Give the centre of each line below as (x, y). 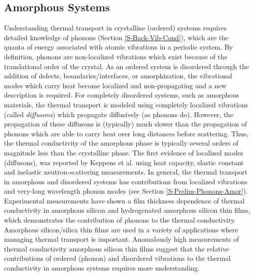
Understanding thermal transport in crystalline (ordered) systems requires (115, 28)
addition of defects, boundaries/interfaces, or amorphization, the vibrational (118, 76)
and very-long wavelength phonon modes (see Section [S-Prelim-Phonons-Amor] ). (126, 191)
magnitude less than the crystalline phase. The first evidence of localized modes (124, 152)
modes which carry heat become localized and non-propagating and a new (115, 85)
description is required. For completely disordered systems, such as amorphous (122, 95)
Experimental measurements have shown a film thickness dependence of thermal (124, 200)
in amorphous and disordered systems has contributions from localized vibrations (126, 181)
